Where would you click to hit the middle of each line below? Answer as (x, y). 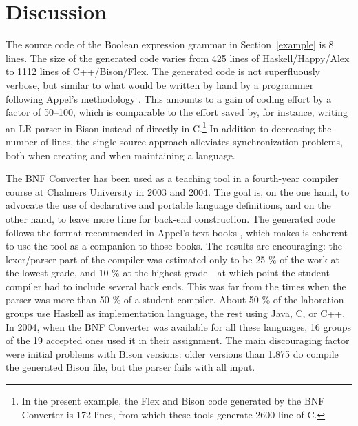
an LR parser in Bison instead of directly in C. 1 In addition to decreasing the (169, 127)
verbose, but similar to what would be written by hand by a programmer (160, 84)
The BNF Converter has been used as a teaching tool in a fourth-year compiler (172, 178)
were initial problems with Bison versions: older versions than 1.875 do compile (172, 353)
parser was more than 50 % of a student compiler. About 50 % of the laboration (175, 300)
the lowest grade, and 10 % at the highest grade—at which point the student (168, 273)
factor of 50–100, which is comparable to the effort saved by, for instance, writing (177, 112)
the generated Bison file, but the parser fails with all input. (130, 367)
